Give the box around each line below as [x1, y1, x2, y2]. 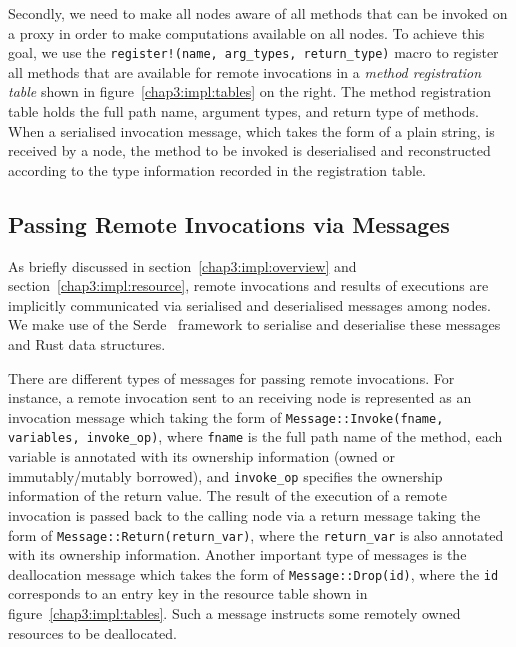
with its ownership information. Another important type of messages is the [8, 544, 467, 565]
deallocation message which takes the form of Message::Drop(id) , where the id [8, 563, 499, 584]
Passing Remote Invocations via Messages [8, 208, 450, 239]
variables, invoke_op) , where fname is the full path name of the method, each [8, 426, 503, 447]
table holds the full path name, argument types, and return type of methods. [8, 101, 479, 122]
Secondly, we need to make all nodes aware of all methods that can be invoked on [8, 3, 508, 23]
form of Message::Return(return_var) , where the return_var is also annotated [8, 524, 504, 545]
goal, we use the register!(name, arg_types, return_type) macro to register [8, 42, 499, 63]
